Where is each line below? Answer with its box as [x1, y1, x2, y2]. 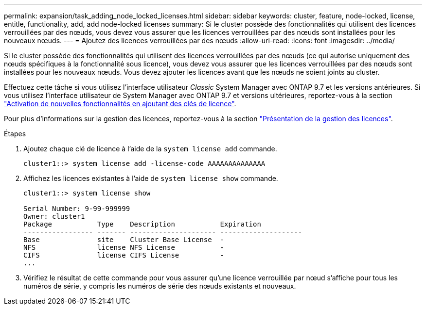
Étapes [4, 130, 26, 138]
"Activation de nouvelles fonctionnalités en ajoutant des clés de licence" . [4, 99, 236, 108]
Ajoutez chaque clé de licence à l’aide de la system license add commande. [23, 145, 277, 153]
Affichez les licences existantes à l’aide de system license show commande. [23, 174, 278, 182]
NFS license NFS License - [23, 244, 225, 251]
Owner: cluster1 [23, 212, 85, 220]
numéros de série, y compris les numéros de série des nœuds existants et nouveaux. [23, 282, 296, 290]
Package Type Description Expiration [23, 220, 261, 228]
